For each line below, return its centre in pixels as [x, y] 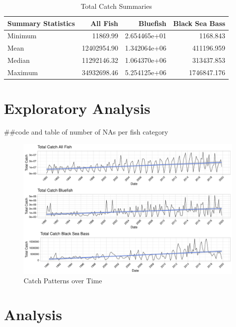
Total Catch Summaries [116, 6]
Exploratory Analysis [77, 108]
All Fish [104, 23]
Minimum [22, 36]
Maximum [23, 72]
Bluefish [152, 23]
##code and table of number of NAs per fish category [86, 132]
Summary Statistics [41, 23]
